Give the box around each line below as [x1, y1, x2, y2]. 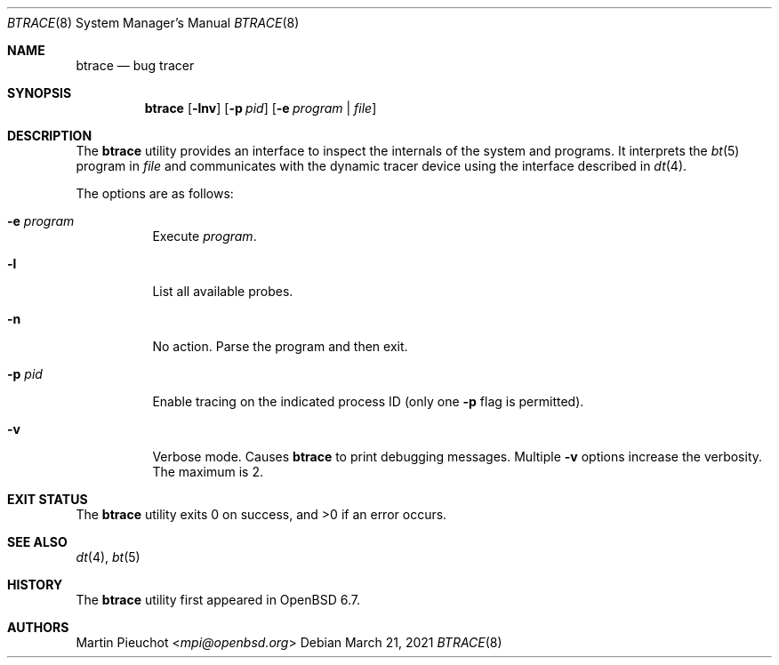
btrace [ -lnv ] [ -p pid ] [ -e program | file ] [144, 100, 377, 116]
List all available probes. [152, 284, 293, 299]
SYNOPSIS [7, 85, 72, 100]
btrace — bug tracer [76, 58, 195, 73]
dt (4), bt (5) [76, 549, 141, 565]
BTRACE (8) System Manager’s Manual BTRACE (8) [7, 15, 300, 30]
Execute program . [152, 228, 257, 244]
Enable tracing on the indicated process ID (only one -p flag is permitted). [152, 394, 584, 409]
